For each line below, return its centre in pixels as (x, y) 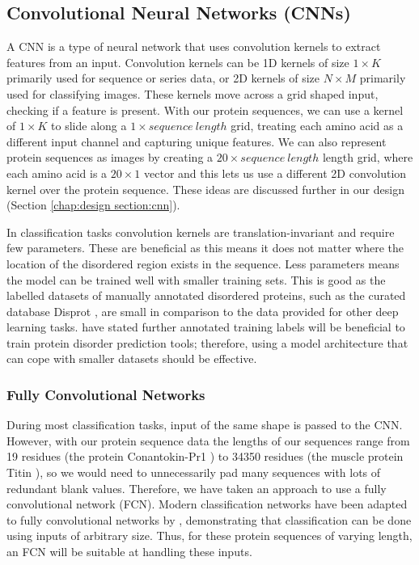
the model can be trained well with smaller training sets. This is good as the (196, 279)
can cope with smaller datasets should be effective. (132, 358)
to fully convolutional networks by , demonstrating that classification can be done (209, 519)
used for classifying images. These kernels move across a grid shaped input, (193, 93)
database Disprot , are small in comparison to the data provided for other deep (203, 311)
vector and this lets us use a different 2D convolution (275, 173)
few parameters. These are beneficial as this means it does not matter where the (205, 248)
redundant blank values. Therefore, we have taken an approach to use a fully (197, 488)
